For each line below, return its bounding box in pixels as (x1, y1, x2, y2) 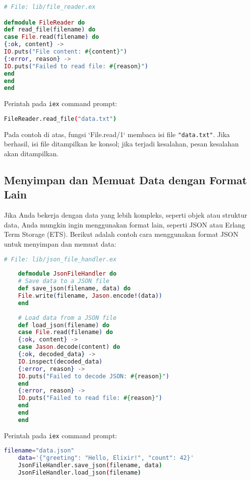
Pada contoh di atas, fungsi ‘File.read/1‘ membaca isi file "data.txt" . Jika (4, 129, 230, 139)
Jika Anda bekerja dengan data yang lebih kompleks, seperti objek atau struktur (4, 210, 248, 220)
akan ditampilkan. (4, 148, 59, 159)
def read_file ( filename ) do (4, 26, 96, 33)
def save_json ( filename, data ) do (18, 285, 131, 292)
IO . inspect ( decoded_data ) (18, 358, 103, 365)
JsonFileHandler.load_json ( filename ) (18, 469, 141, 477)
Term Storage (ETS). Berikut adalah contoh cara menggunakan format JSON (4, 229, 239, 239)
